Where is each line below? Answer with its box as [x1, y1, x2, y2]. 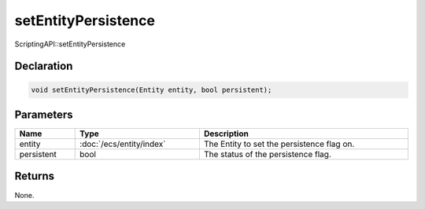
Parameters [14, 108, 73, 121]
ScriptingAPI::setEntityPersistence [14, 39, 126, 49]
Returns [14, 170, 55, 183]
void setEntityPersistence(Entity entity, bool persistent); [31, 85, 272, 94]
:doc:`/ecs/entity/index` [79, 138, 166, 149]
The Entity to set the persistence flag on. [203, 138, 355, 149]
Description [203, 128, 249, 139]
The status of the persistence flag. [203, 149, 332, 160]
